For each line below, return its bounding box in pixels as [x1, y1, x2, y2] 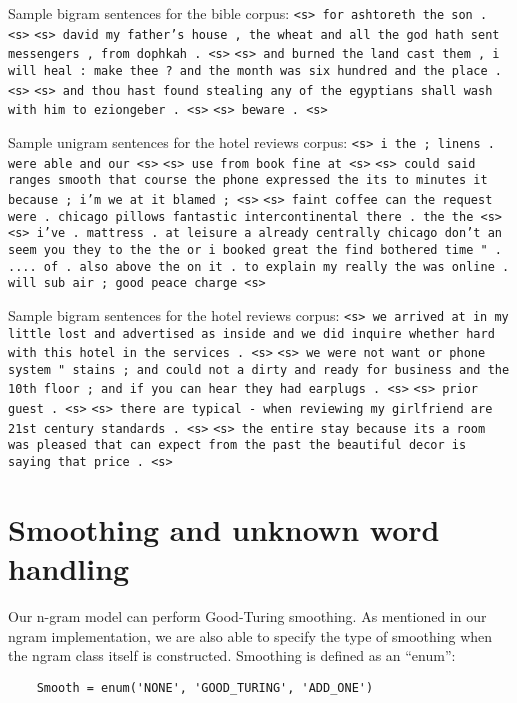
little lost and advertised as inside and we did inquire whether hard [8, 326, 495, 341]
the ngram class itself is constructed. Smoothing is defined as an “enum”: [8, 645, 456, 666]
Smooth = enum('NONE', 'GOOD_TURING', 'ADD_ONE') [36, 680, 374, 695]
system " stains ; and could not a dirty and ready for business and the [8, 362, 510, 377]
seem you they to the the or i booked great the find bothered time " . [8, 242, 502, 257]
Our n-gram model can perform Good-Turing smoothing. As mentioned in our [8, 606, 487, 627]
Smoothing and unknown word [8, 508, 440, 549]
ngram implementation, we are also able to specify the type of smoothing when [8, 625, 493, 646]
